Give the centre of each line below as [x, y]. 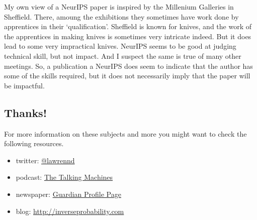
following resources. [34, 143]
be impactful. [24, 85]
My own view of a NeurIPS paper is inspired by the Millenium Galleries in [119, 7]
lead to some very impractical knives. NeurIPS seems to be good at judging [120, 46]
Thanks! [26, 112]
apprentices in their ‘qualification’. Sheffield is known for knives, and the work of [128, 26]
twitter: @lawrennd [45, 160]
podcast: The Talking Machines [64, 177]
